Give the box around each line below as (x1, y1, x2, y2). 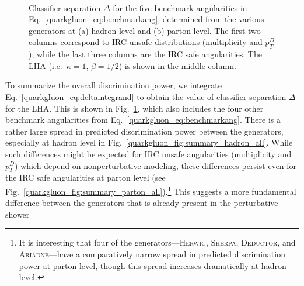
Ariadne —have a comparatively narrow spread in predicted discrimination (19, 247, 285, 260)
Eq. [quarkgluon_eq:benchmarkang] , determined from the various (29, 13, 264, 25)
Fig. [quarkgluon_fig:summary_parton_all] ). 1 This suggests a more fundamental (5, 183, 296, 197)
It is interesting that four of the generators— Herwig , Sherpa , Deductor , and (19, 236, 296, 249)
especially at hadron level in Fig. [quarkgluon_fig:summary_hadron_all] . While (5, 136, 293, 149)
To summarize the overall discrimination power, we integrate (5, 79, 222, 91)
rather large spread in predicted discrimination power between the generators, (5, 125, 284, 137)
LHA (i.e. (29, 59, 62, 71)
